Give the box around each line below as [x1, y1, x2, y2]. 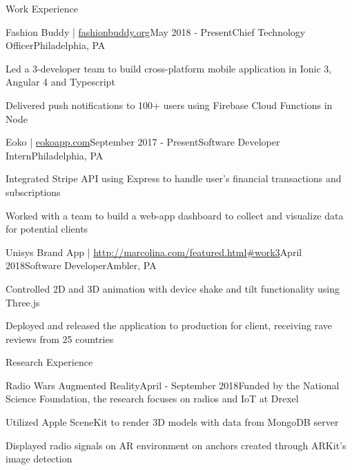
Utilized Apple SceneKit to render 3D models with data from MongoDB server [6, 415, 339, 429]
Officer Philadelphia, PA [6, 38, 106, 52]
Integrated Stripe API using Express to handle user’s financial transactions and [6, 171, 342, 186]
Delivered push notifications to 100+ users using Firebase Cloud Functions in [6, 97, 333, 112]
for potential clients [6, 222, 88, 236]
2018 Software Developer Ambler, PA [6, 258, 157, 273]
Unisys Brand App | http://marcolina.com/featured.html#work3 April [6, 244, 302, 259]
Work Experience [6, 1, 78, 15]
